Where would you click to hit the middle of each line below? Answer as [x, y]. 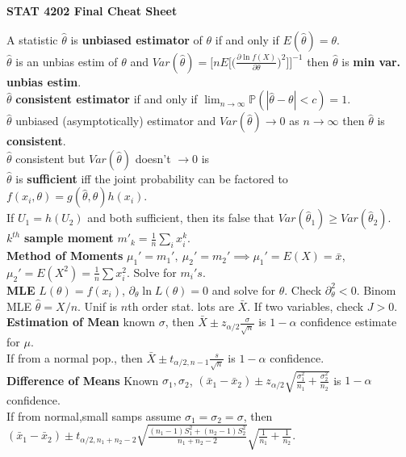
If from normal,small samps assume [94, 415]
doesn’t [153, 158]
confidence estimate [349, 322]
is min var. [371, 61]
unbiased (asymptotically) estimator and [116, 121]
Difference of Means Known [83, 380]
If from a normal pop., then [75, 357]
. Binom [376, 289]
